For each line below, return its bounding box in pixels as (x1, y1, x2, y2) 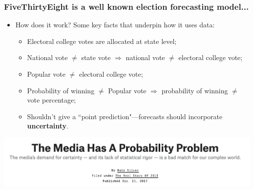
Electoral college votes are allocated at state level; (27, 36, 177, 46)
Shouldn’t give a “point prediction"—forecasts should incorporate (27, 111, 223, 121)
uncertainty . (27, 121, 68, 131)
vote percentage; (27, 95, 76, 105)
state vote (81, 52, 111, 63)
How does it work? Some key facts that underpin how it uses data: (15, 20, 215, 30)
